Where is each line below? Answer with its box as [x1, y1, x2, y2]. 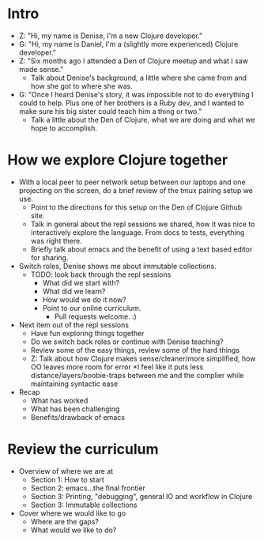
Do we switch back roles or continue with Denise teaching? [30, 337, 224, 346]
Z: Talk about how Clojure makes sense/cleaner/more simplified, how [30, 354, 256, 363]
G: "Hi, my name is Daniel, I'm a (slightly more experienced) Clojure [18, 39, 239, 48]
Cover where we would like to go [18, 508, 126, 518]
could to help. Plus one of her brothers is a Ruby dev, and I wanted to [18, 98, 244, 108]
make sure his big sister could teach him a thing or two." [18, 106, 202, 115]
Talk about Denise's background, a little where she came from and [30, 73, 247, 82]
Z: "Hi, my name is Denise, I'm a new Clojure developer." [18, 31, 203, 40]
